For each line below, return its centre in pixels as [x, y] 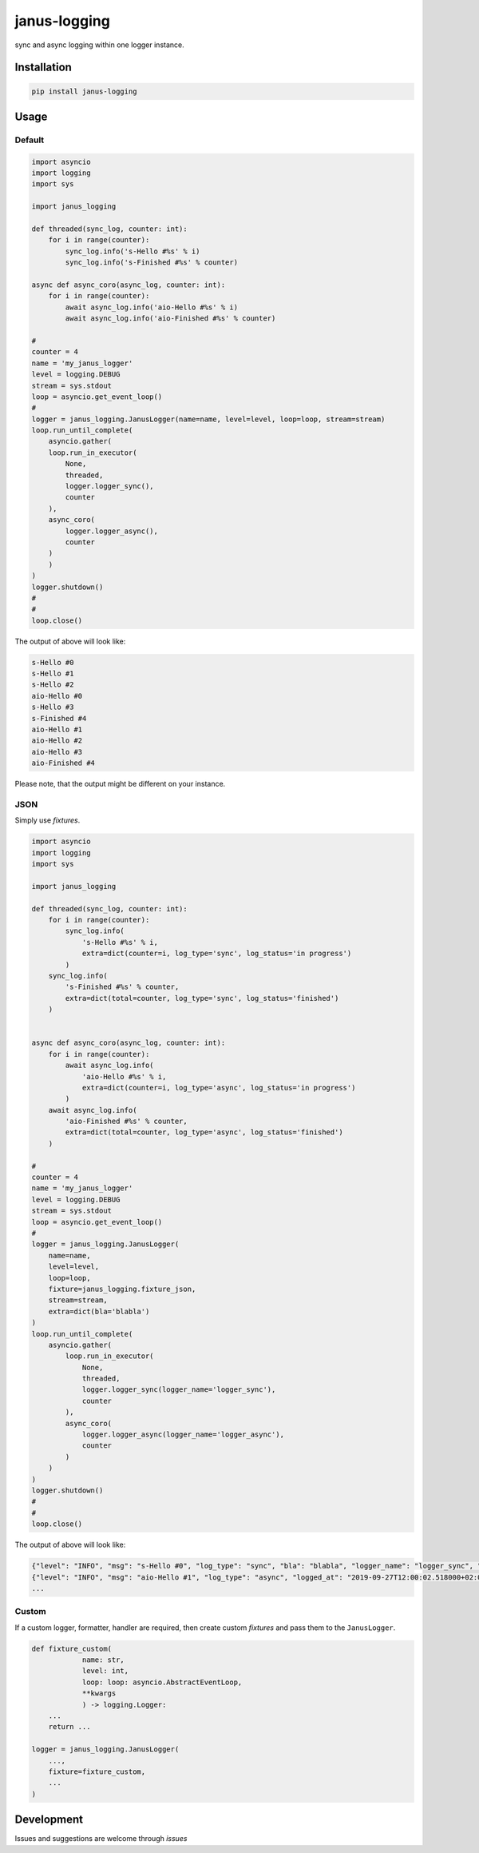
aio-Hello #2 [57, 741]
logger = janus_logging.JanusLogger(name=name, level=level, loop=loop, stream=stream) [208, 419]
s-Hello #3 [53, 707]
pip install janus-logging [84, 91]
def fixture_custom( [71, 1648]
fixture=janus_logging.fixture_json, [122, 1289]
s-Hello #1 [53, 674]
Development [49, 1820]
